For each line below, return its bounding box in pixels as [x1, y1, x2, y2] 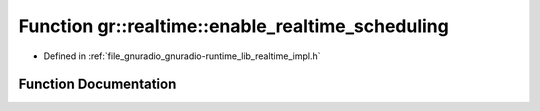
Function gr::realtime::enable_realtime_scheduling [18, 15, 449, 37]
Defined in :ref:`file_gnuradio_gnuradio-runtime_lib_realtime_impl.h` [43, 50, 321, 62]
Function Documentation [18, 76, 177, 93]
